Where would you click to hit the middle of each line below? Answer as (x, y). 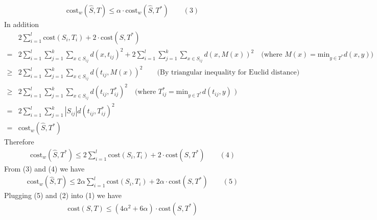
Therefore (19, 142)
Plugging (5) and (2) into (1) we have (63, 195)
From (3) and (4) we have (44, 168)
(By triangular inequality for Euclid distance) (228, 73)
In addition (22, 24)
